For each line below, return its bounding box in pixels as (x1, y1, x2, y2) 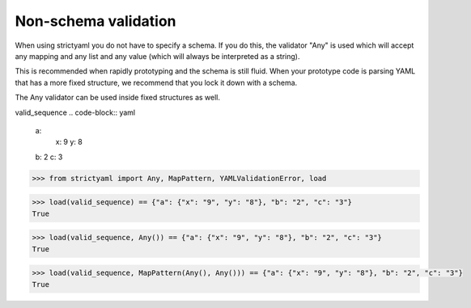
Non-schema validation (15, 12, 177, 30)
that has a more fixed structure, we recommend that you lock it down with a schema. (15, 78, 298, 87)
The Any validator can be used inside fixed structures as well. (15, 93, 221, 103)
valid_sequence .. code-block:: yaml (15, 108, 136, 117)
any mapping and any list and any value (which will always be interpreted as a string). (15, 51, 300, 61)
